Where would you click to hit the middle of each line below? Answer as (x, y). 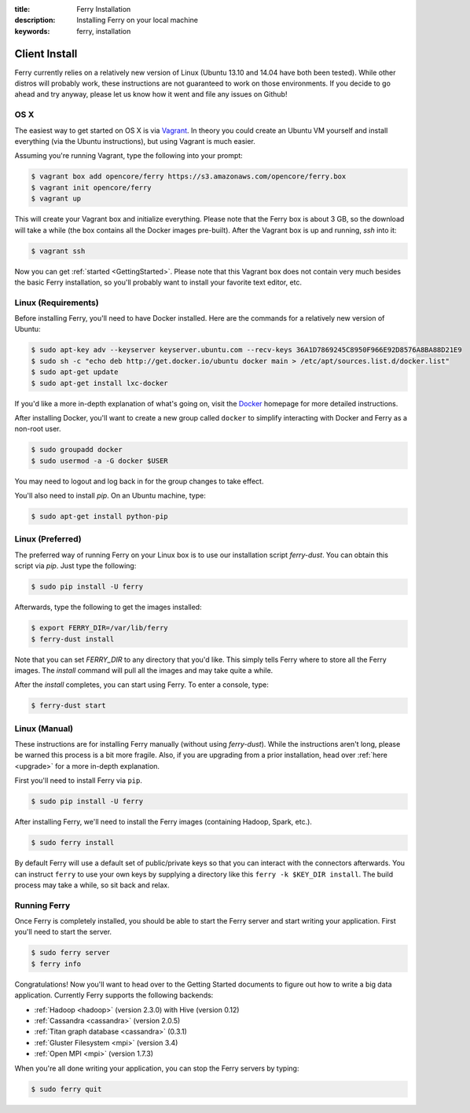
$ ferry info (56, 964)
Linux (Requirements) (57, 303)
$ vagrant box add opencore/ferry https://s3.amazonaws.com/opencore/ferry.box (189, 176)
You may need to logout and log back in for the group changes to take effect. (139, 481)
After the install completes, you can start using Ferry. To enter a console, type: (141, 685)
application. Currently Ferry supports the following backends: (114, 995)
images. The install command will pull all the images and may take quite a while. (144, 670)
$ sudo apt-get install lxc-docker (99, 383)
